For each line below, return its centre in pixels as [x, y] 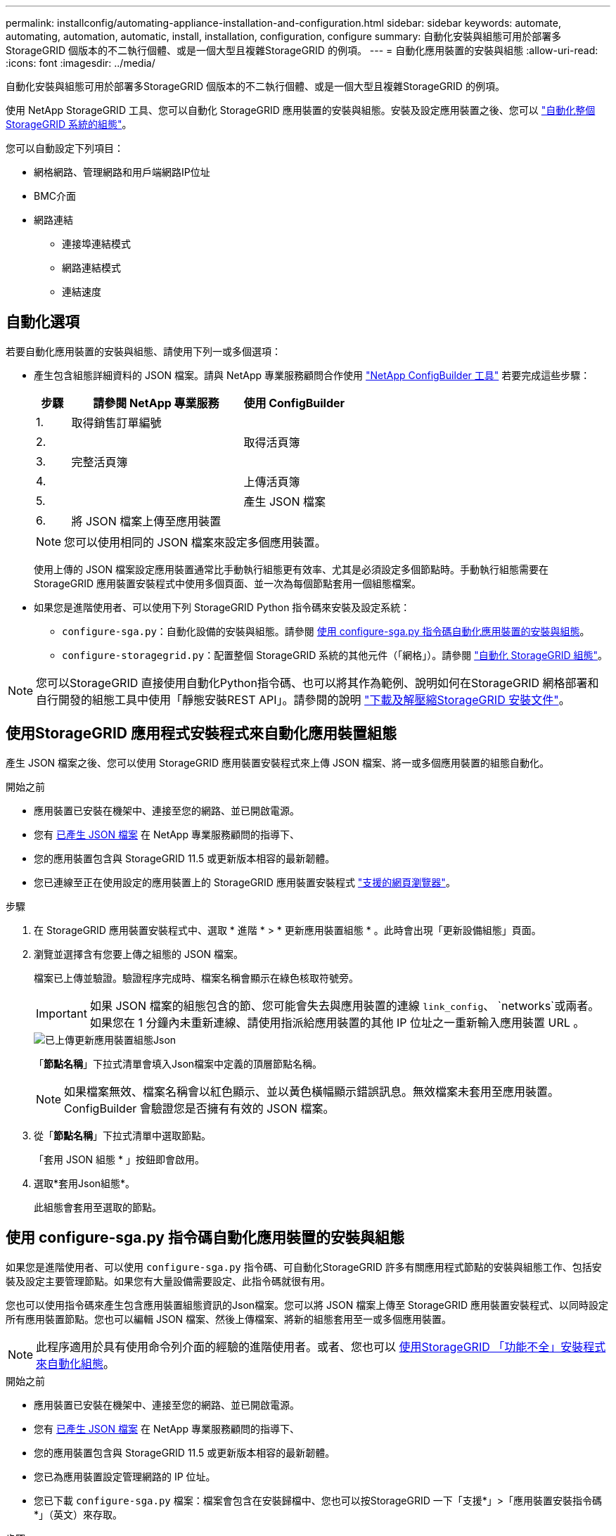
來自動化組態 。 [76, 1363]
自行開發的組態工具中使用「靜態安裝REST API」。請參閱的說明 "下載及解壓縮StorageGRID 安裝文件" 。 [303, 699]
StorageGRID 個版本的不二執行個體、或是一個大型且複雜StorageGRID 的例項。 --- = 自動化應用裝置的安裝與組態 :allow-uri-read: [302, 50]
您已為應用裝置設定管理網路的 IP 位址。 [125, 1476]
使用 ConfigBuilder [294, 403]
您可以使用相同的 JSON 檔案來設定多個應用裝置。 [195, 542]
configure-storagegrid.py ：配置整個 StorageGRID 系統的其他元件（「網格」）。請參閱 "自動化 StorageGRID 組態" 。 [335, 655]
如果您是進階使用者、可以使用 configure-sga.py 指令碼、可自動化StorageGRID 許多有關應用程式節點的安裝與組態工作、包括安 [304, 1267]
